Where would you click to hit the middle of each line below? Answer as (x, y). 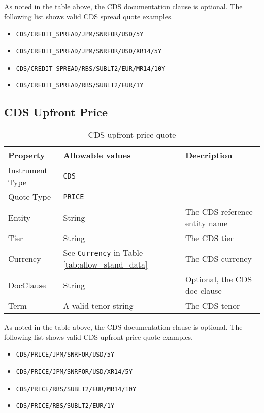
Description (209, 155)
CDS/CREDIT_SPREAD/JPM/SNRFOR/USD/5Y (80, 34)
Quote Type (30, 197)
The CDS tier (209, 238)
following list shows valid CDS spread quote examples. (89, 16)
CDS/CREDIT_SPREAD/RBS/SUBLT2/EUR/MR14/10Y (91, 68)
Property (27, 155)
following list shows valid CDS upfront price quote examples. (98, 336)
